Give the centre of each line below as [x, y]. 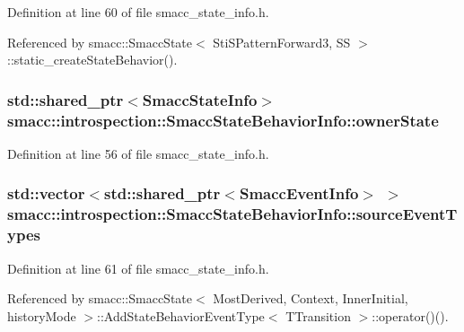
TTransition [318, 315]
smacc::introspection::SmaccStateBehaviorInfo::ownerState [223, 120]
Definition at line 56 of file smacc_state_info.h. [138, 153]
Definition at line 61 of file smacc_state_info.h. [138, 268]
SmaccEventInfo [299, 193]
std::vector [46, 193]
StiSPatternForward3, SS [282, 42]
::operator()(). [410, 315]
